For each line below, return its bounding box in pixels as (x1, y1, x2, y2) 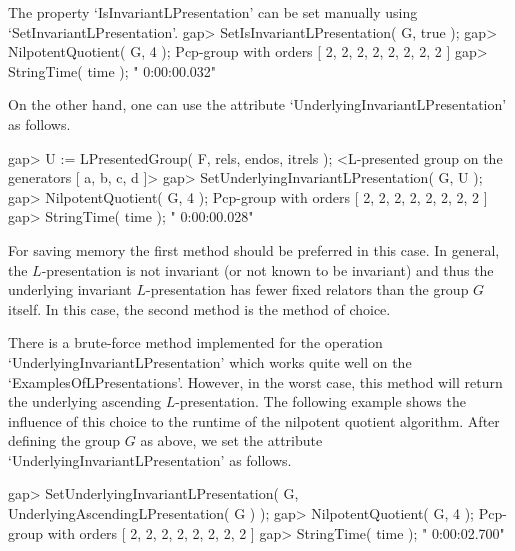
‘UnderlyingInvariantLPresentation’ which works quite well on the (8, 351, 412, 372)
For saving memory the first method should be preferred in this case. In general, (8, 239, 500, 260)
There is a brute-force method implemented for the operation (8, 332, 383, 353)
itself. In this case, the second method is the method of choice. (8, 298, 391, 319)
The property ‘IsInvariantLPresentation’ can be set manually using (8, 2, 418, 22)
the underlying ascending (8, 391, 161, 412)
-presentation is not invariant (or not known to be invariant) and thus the (41, 259, 494, 280)
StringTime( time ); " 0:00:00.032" (8, 60, 217, 81)
